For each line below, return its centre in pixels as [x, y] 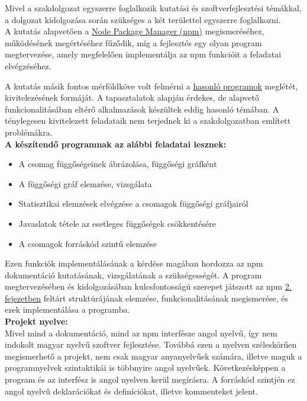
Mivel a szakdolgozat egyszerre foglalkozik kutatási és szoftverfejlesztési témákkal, [153, 8]
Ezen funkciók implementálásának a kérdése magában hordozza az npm [134, 263]
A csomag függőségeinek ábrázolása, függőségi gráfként [118, 164]
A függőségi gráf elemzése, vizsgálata [85, 183]
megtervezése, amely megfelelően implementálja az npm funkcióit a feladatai [143, 54]
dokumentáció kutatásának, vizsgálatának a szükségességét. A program [133, 275]
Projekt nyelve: [36, 321]
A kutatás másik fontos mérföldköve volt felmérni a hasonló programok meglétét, [151, 86]
